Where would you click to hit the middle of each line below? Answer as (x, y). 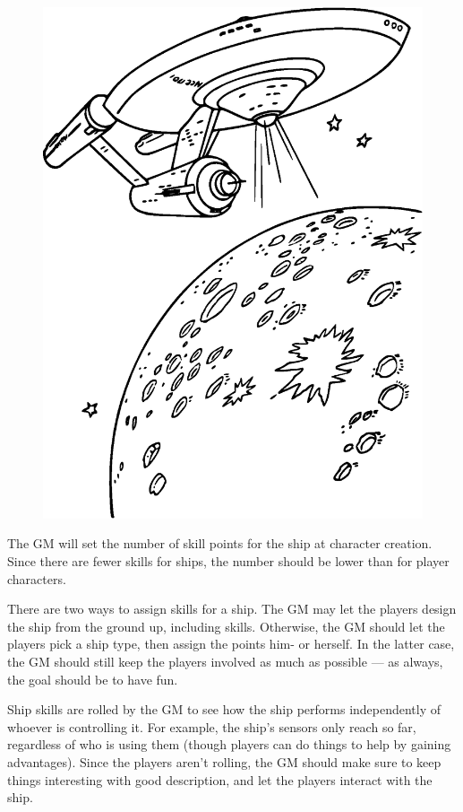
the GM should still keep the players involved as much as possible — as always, (225, 661)
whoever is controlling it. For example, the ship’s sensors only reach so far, (212, 726)
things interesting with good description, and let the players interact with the (220, 779)
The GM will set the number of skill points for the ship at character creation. (220, 543)
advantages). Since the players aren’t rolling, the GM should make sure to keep (224, 761)
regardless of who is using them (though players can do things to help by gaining (229, 744)
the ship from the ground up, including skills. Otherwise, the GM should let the (226, 626)
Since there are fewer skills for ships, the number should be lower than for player (228, 560)
